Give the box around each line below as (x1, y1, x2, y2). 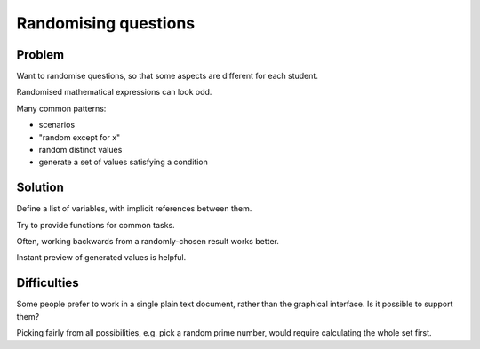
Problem (16, 47, 65, 62)
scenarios (38, 120, 76, 131)
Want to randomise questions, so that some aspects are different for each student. (16, 71, 319, 82)
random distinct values (38, 145, 123, 155)
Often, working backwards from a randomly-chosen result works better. (16, 236, 280, 247)
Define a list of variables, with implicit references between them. (16, 203, 252, 214)
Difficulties (16, 275, 79, 290)
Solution (16, 180, 64, 195)
